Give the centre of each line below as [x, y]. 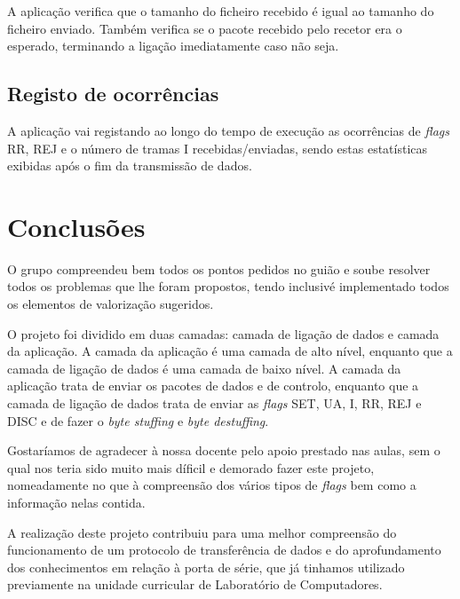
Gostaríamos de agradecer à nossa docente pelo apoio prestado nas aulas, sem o [224, 450]
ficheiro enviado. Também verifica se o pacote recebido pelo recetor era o [205, 28]
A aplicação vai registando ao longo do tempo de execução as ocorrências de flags [229, 130]
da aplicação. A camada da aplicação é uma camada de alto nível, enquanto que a [230, 351]
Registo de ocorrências [113, 94]
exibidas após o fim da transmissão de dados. [130, 166]
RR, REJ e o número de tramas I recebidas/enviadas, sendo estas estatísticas [218, 148]
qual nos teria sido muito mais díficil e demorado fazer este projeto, [191, 467]
